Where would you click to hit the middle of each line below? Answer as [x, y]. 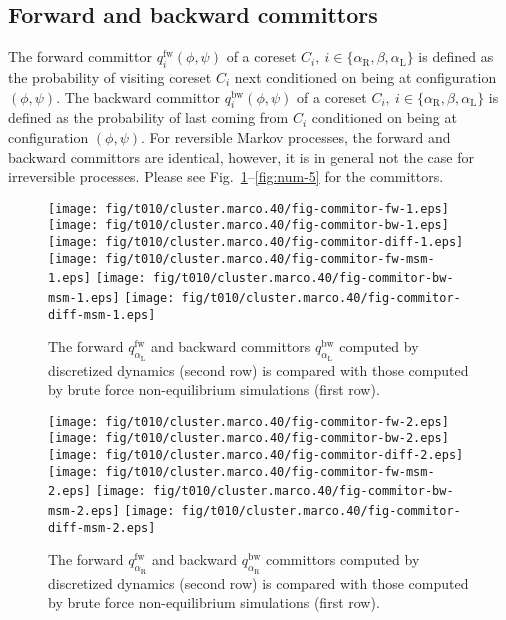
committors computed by [342, 559]
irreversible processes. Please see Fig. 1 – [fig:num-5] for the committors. [226, 176]
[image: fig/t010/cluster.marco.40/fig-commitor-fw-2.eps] [248, 421]
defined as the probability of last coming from [148, 117]
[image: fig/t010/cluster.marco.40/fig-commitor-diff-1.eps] [256, 242]
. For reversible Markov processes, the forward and [296, 136]
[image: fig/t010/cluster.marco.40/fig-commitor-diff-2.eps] [256, 455]
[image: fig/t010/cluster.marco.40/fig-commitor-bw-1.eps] [248, 225]
